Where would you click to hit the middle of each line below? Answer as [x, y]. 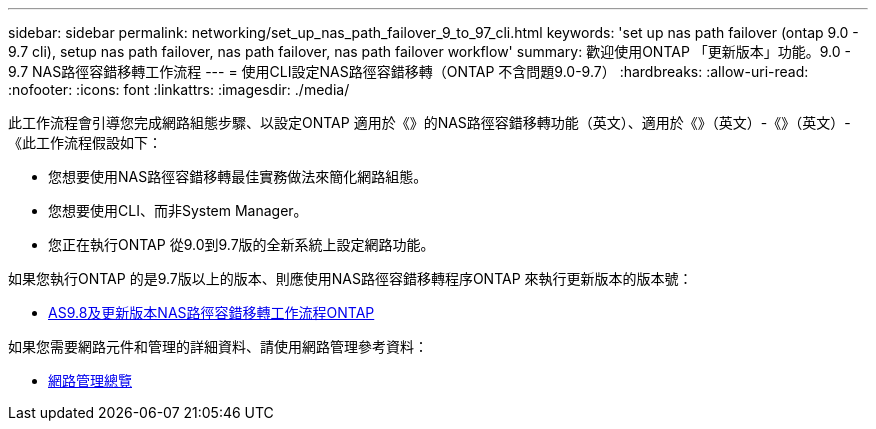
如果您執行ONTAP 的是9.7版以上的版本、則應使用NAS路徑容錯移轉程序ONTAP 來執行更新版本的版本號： [350, 278]
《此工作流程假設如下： [85, 142]
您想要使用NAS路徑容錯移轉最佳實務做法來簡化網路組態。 [238, 176]
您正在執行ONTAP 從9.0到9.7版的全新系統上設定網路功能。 [241, 244]
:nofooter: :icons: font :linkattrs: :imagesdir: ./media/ [179, 89]
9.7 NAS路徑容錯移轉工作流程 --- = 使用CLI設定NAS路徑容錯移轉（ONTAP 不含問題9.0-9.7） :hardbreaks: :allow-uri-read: [408, 71]
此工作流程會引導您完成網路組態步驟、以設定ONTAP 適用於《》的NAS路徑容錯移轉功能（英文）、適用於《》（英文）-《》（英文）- [429, 122]
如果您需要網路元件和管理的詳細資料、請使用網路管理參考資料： [218, 346]
